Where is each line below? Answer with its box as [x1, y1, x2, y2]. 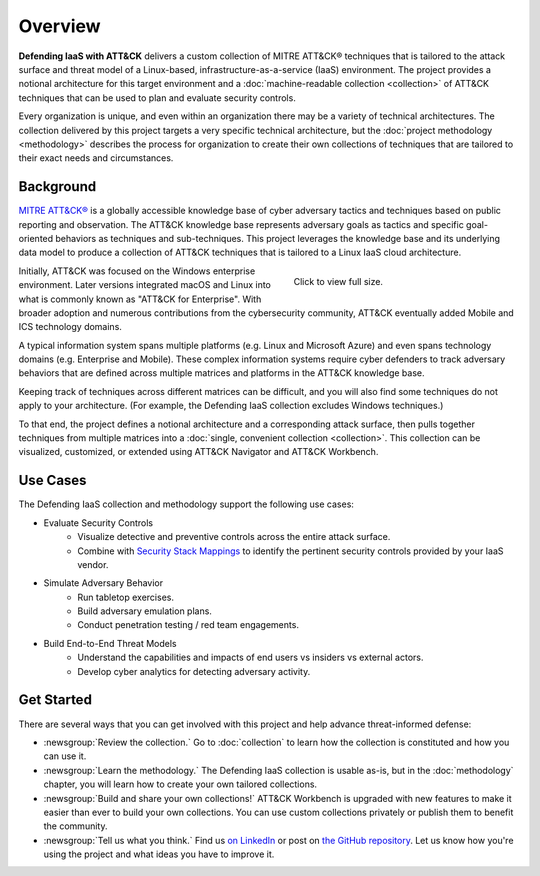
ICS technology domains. [18, 321, 122, 333]
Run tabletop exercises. [77, 591, 175, 603]
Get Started [18, 691, 92, 709]
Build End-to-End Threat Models [43, 637, 177, 649]
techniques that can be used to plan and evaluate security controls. [18, 91, 297, 104]
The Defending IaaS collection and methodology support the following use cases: [18, 498, 355, 510]
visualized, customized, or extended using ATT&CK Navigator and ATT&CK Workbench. [18, 446, 379, 458]
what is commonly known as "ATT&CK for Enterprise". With [18, 293, 262, 305]
